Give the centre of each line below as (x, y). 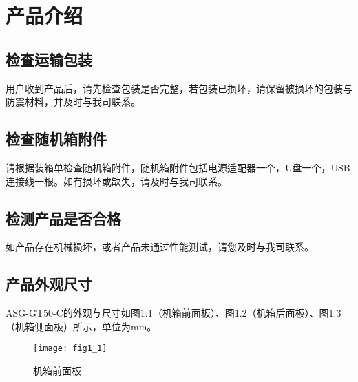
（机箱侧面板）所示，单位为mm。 (81, 326)
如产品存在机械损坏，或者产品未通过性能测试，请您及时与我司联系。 (160, 247)
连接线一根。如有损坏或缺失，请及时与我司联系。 (116, 181)
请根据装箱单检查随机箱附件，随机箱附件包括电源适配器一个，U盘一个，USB (178, 167)
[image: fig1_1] (70, 349)
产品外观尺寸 (49, 284)
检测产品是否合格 (63, 218)
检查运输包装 (49, 59)
